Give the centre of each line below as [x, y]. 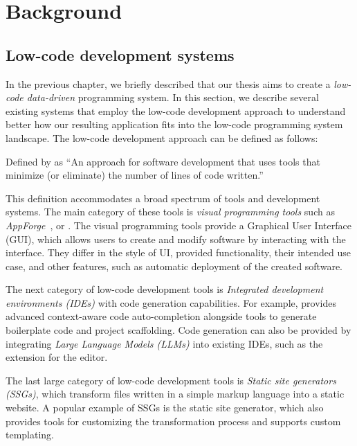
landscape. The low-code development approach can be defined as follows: [162, 137]
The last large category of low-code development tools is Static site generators [171, 380]
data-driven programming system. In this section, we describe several [173, 97]
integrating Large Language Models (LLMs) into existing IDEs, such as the [164, 343]
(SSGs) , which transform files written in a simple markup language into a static [175, 394]
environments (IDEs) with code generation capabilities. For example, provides [171, 302]
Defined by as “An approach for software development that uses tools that [163, 161]
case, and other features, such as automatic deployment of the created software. [174, 266]
